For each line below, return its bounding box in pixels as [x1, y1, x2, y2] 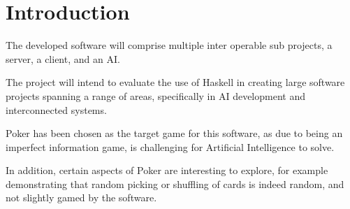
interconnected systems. [6, 102, 107, 117]
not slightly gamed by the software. [6, 190, 157, 205]
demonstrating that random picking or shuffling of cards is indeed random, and [6, 176, 344, 191]
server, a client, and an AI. [6, 51, 120, 66]
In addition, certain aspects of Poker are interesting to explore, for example [6, 163, 328, 178]
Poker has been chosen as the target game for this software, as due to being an [6, 126, 343, 140]
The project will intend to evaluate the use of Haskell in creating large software [6, 75, 345, 89]
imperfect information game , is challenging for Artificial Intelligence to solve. [6, 139, 335, 154]
